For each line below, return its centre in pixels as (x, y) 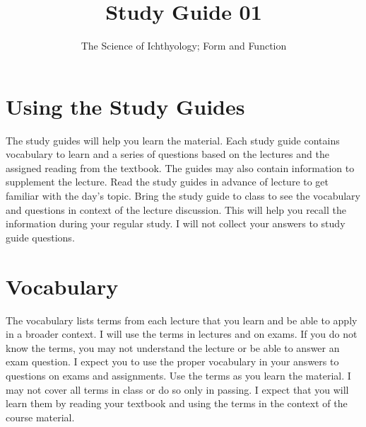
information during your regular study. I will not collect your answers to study (176, 223)
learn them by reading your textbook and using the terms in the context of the (177, 403)
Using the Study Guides (125, 106)
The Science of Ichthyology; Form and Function (184, 46)
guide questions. (40, 237)
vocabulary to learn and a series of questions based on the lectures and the (167, 154)
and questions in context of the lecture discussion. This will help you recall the (176, 209)
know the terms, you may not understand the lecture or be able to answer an (173, 347)
